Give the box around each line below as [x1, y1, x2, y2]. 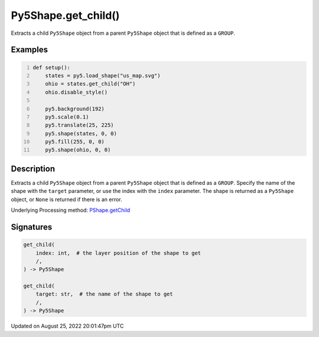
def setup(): [32, 64, 71, 71]
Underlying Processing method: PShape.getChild [11, 207, 131, 214]
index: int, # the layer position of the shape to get [35, 250, 201, 256]
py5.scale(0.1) [45, 113, 89, 120]
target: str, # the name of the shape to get [35, 291, 174, 297]
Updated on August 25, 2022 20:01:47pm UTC [11, 322, 124, 330]
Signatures [11, 222, 53, 232]
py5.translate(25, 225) [45, 122, 115, 129]
